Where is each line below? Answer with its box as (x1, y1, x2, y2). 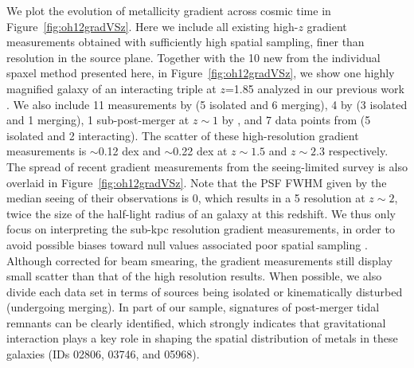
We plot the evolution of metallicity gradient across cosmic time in (6, 2, 331, 18)
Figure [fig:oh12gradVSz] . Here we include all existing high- (6, 18, 299, 34)
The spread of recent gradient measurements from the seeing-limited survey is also (6, 158, 408, 174)
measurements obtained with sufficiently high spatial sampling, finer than (6, 33, 365, 50)
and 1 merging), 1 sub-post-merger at (6, 112, 189, 128)
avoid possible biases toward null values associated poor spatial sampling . (6, 236, 368, 253)
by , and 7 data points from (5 (221, 112, 371, 128)
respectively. (328, 143, 389, 159)
